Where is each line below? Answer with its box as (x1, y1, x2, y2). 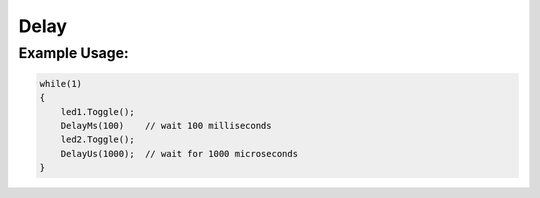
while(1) (39, 78, 83, 89)
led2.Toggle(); (60, 134, 135, 145)
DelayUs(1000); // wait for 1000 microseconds (60, 148, 299, 159)
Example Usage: (18, 44, 129, 62)
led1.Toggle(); (60, 106, 135, 117)
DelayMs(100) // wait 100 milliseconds (60, 120, 272, 131)
